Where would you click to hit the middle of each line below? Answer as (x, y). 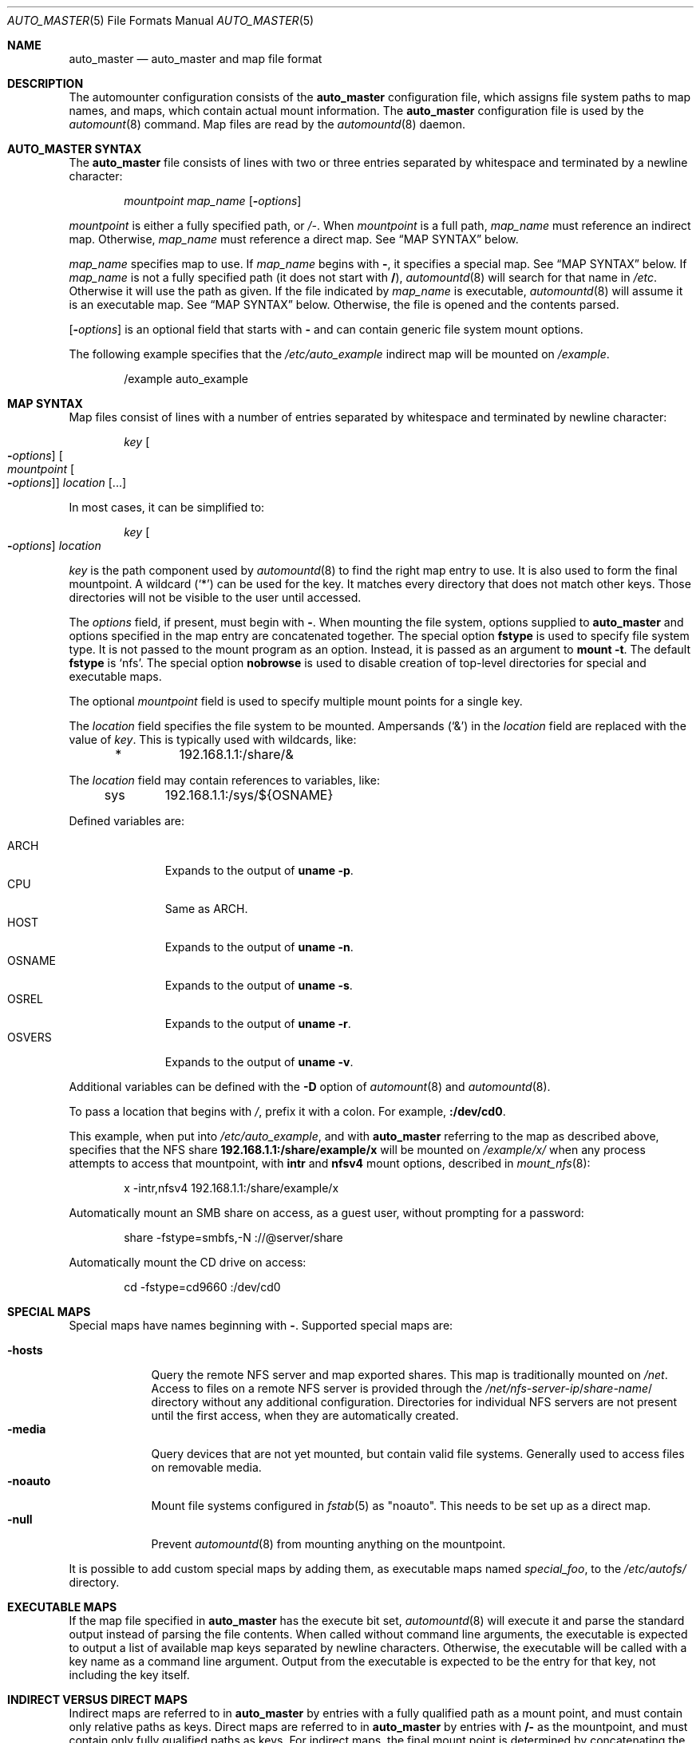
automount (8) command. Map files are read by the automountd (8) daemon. (267, 124)
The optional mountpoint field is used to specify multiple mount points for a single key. (296, 701)
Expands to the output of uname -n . (259, 947)
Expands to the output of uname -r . (258, 1024)
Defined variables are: (127, 821)
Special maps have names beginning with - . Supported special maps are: (261, 1325)
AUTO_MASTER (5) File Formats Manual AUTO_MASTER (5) (161, 20)
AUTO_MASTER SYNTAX (75, 149)
